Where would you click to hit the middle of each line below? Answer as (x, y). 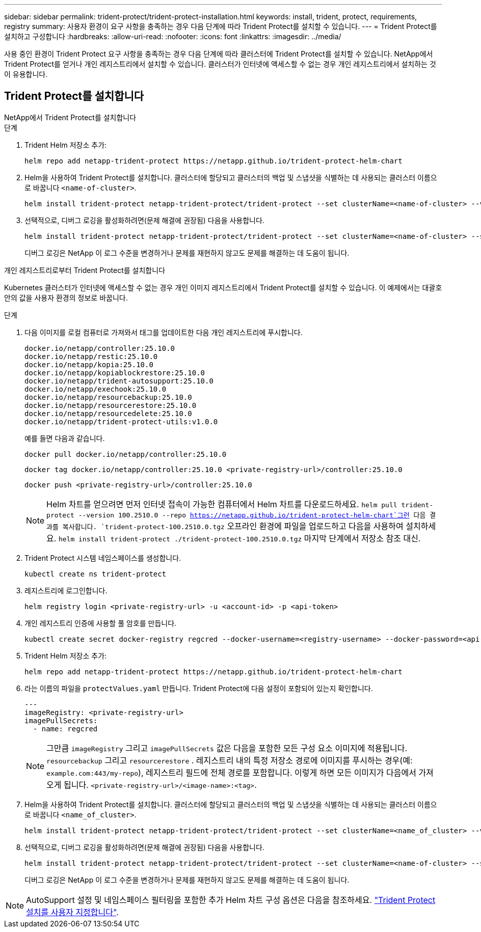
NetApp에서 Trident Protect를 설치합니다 (70, 117)
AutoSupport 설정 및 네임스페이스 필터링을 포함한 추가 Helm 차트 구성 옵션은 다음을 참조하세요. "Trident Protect (231, 900)
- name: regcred (65, 729)
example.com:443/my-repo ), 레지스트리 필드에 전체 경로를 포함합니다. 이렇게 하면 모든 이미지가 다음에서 (231, 772)
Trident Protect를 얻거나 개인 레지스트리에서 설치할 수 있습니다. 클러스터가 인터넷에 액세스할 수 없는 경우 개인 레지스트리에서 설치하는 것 (220, 64)
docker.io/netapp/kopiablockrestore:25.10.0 (115, 373)
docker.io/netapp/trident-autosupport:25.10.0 (119, 381)
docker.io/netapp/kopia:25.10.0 (89, 364)
